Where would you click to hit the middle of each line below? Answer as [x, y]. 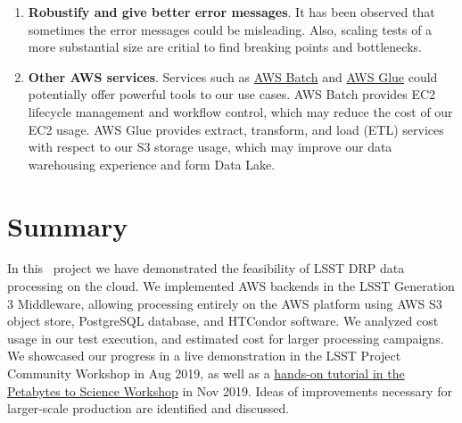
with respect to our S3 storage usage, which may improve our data [210, 147]
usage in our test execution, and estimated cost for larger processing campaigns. [226, 338]
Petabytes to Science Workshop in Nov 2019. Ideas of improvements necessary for [230, 390]
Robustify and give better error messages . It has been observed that [231, 12]
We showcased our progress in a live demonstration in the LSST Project [204, 356]
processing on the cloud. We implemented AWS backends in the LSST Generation [231, 286]
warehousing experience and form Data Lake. [152, 164]
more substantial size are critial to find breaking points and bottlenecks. [225, 47]
